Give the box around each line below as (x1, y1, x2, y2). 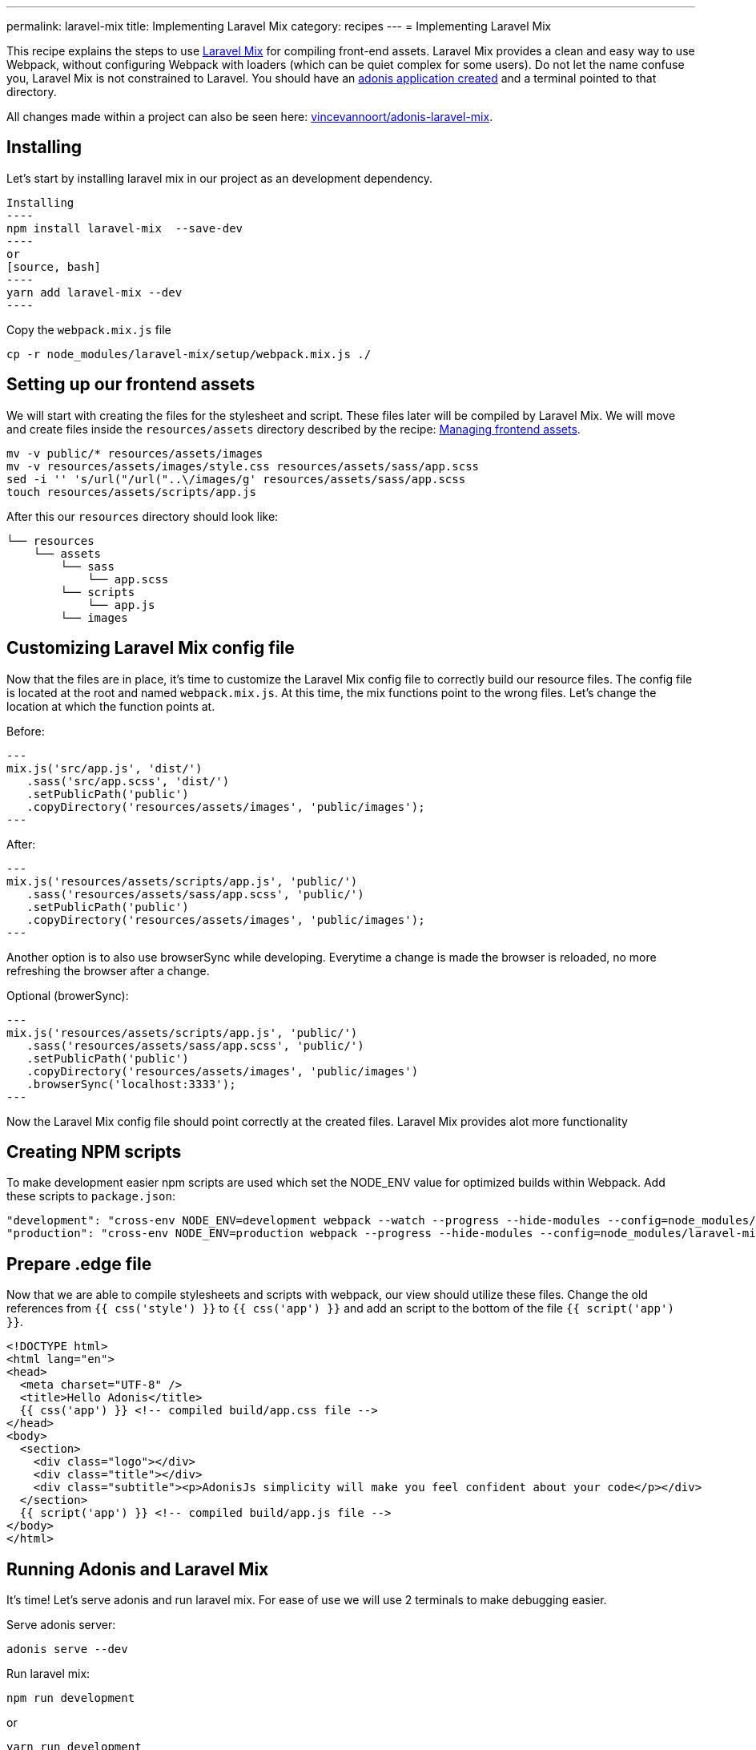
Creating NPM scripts (6, 1141, 182, 1162)
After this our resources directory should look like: (6, 509, 279, 523)
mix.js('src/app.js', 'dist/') (6, 761, 203, 775)
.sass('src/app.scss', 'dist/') (26, 774, 230, 788)
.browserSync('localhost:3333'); (26, 1077, 236, 1091)
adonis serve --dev (6, 1643, 128, 1656)
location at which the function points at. (6, 699, 215, 713)
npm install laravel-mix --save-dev (6, 221, 243, 235)
